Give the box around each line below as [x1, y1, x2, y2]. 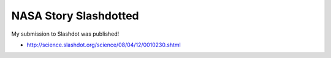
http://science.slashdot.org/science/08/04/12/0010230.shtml [26, 41, 181, 48]
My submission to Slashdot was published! [11, 30, 120, 37]
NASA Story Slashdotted [11, 9, 139, 22]
